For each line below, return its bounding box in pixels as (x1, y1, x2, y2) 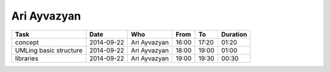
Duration (221, 30, 248, 38)
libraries (15, 54, 39, 62)
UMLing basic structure (15, 46, 82, 54)
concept (15, 38, 39, 46)
